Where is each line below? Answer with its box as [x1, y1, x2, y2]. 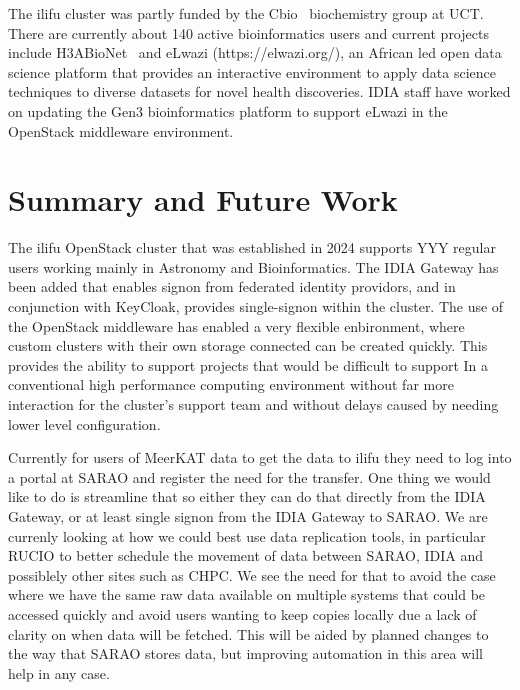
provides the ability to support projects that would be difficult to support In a [8, 354, 489, 375]
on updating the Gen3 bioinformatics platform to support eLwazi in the [8, 100, 448, 121]
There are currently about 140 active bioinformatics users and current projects [8, 22, 489, 43]
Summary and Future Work [8, 179, 398, 220]
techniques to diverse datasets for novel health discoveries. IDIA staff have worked [8, 81, 511, 102]
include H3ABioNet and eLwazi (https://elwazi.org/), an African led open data [8, 42, 502, 63]
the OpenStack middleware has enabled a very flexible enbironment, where [8, 315, 465, 336]
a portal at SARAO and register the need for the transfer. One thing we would [8, 466, 491, 487]
